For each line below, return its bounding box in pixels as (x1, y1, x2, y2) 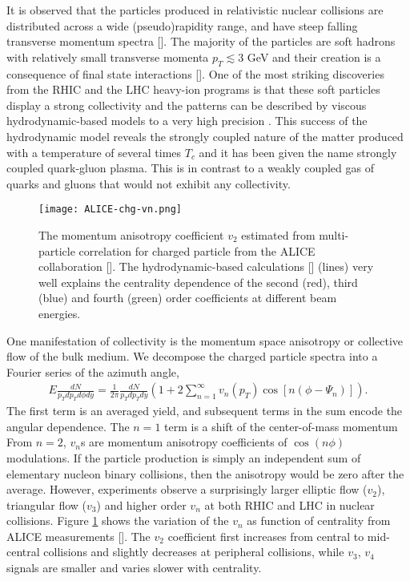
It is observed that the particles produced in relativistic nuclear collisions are (6, 2, 384, 18)
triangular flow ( (6, 496, 87, 513)
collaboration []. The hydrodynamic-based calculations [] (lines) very (38, 258, 374, 275)
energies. (38, 305, 81, 321)
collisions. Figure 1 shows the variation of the (6, 512, 229, 529)
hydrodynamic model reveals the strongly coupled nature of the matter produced (6, 127, 404, 144)
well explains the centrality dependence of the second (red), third (38, 273, 358, 290)
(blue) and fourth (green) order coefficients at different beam (38, 289, 337, 306)
